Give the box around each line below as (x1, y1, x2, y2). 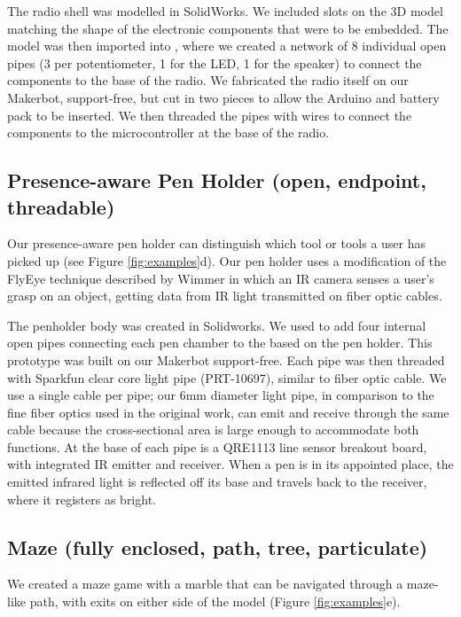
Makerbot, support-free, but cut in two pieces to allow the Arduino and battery (7, 88, 440, 106)
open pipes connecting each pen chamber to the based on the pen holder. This (7, 333, 433, 352)
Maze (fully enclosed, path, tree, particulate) (7, 533, 428, 560)
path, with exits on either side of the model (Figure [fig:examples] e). (29, 592, 401, 611)
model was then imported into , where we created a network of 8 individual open (7, 36, 447, 55)
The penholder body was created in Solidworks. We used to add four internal (7, 316, 426, 334)
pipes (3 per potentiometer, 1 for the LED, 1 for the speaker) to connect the (7, 53, 422, 72)
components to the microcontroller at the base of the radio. (7, 123, 330, 142)
